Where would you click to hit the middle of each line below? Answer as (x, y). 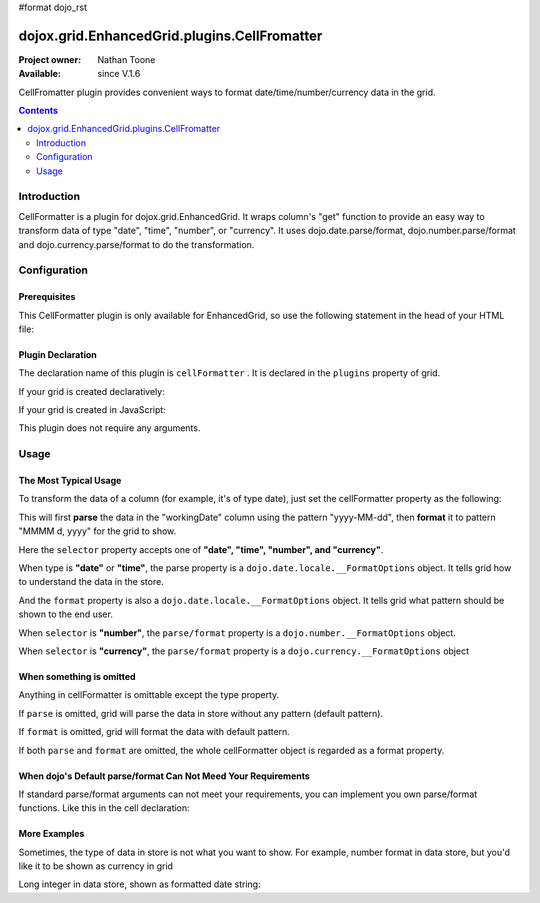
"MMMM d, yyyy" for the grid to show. (97, 531)
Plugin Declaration (57, 354)
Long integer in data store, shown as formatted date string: (139, 884)
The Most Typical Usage (70, 481)
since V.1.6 (119, 74)
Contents (38, 111)
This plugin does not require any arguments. (109, 428)
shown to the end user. (66, 614)
